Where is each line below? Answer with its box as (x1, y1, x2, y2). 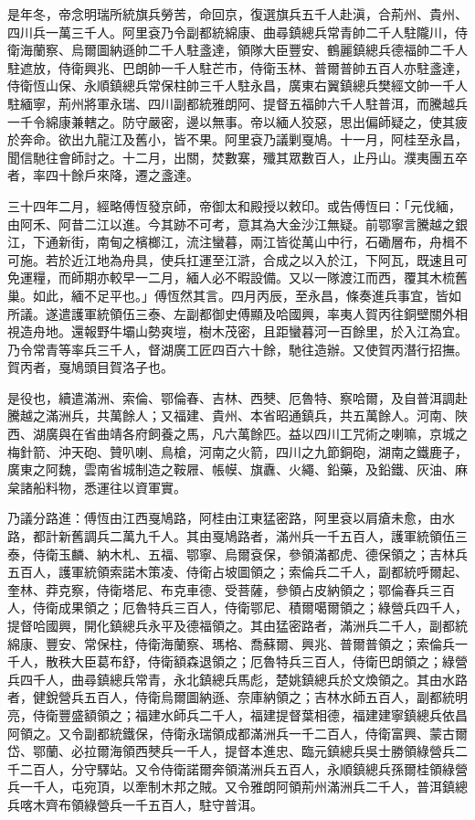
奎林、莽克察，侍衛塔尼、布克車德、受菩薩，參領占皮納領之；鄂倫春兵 (7, 580, 429, 599)
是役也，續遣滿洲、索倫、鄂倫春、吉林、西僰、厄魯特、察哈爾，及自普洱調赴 (7, 388, 468, 407)
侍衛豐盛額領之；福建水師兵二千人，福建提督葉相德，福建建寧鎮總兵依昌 (32, 705, 468, 724)
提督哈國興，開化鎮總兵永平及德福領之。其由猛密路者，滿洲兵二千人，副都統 (7, 616, 468, 634)
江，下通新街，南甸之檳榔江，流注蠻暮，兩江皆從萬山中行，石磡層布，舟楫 (7, 232, 455, 251)
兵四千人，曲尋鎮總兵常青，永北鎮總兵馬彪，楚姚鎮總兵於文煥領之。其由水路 (7, 669, 468, 688)
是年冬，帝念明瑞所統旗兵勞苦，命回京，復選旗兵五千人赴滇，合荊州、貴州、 (7, 5, 468, 23)
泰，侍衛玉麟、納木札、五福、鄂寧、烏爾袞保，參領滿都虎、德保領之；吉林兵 (7, 544, 468, 563)
